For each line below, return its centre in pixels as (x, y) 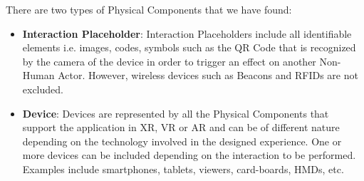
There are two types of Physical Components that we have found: (149, 9)
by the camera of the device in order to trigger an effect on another (169, 61)
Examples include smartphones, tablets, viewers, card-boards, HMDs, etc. (183, 169)
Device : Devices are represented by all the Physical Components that (176, 113)
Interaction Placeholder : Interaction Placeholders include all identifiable (187, 33)
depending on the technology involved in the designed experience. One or (182, 141)
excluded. (43, 89)
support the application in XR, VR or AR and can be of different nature (181, 127)
